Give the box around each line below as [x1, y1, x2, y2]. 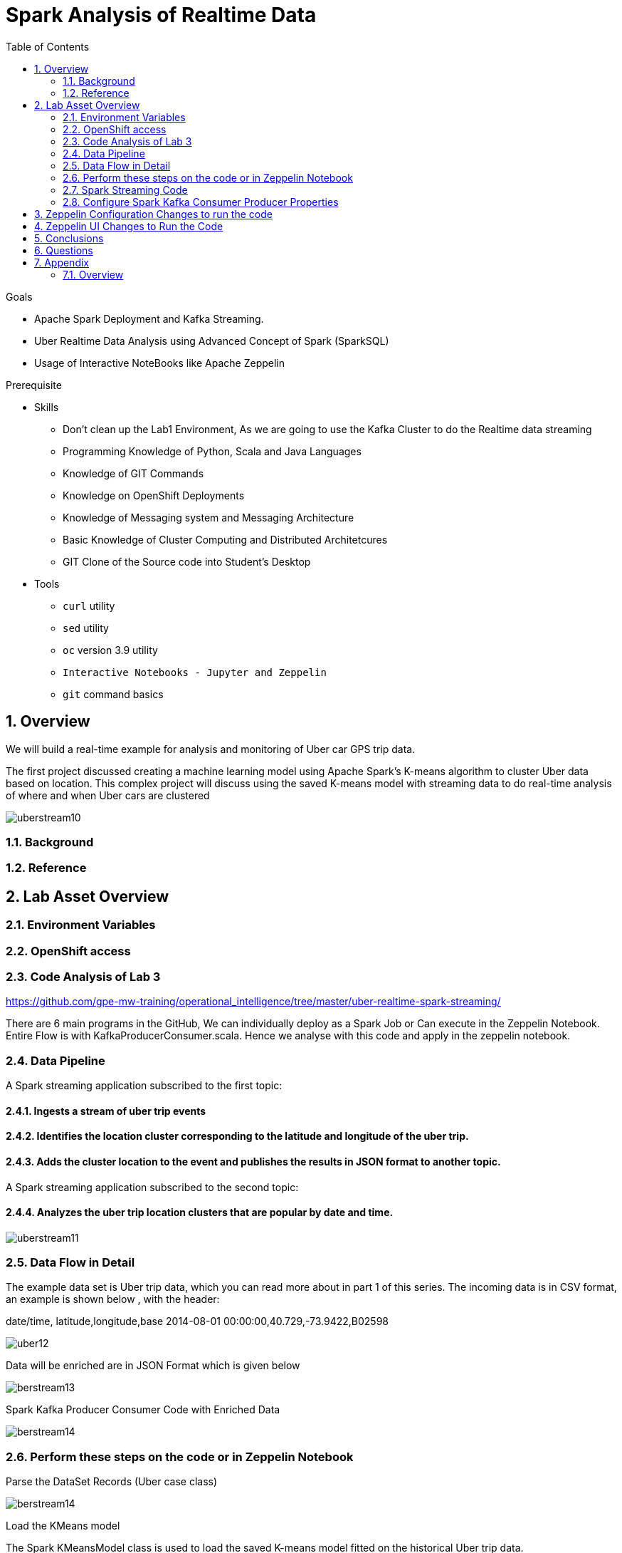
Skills [34, 400, 59, 413]
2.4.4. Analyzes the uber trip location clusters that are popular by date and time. [6, 1206, 394, 1219]
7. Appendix [34, 256, 89, 269]
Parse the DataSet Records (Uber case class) [6, 1475, 218, 1488]
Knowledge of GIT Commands [63, 467, 204, 479]
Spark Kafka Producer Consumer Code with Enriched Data [6, 1403, 280, 1416]
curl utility [63, 599, 115, 612]
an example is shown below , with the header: [6, 1293, 220, 1306]
